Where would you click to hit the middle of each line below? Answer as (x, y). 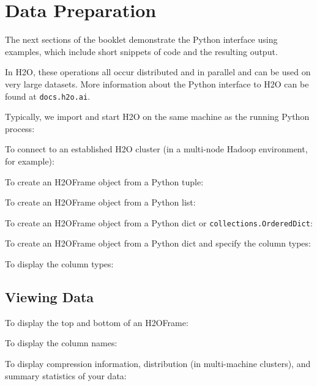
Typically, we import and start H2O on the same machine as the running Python (157, 117)
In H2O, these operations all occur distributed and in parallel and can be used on (158, 72)
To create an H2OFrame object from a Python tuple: (104, 181)
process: (20, 128)
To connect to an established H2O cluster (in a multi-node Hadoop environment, (156, 149)
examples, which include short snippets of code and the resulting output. (141, 51)
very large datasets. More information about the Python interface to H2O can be (157, 84)
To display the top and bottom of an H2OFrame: (97, 322)
